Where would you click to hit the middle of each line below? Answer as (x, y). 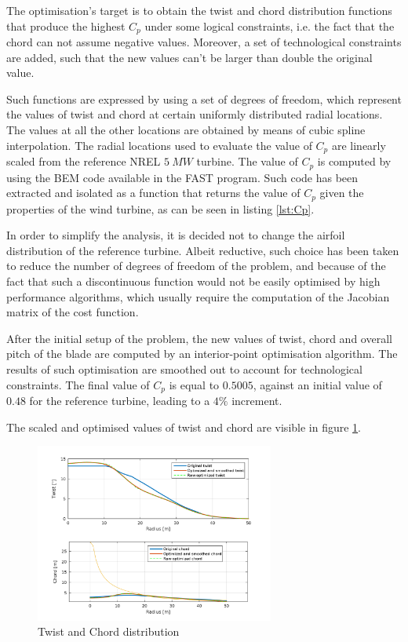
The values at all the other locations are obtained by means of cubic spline (186, 130)
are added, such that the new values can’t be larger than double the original (189, 57)
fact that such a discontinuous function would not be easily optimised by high (193, 281)
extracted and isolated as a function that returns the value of (153, 193)
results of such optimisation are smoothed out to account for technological (184, 368)
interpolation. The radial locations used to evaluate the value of (159, 145)
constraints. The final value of (78, 384)
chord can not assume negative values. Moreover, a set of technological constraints (204, 42)
